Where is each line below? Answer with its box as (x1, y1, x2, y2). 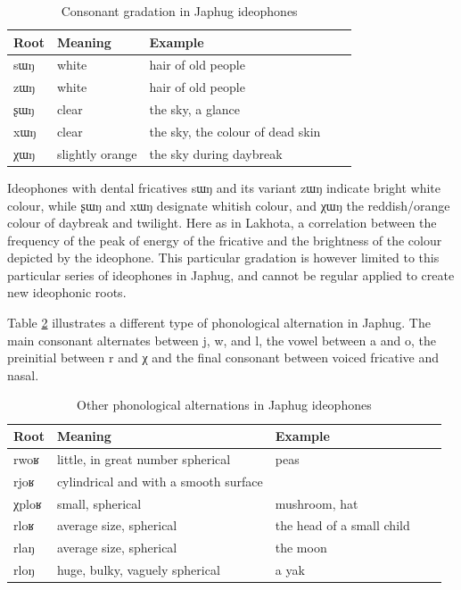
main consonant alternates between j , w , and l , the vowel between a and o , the (7, 330, 436, 349)
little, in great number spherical (56, 449, 231, 468)
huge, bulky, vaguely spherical (56, 561, 220, 579)
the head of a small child (275, 516, 410, 535)
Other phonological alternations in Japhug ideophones (77, 395, 372, 414)
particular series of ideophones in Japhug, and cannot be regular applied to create (7, 265, 455, 284)
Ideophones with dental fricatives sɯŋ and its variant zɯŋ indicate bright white (7, 178, 440, 196)
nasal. (7, 365, 39, 384)
